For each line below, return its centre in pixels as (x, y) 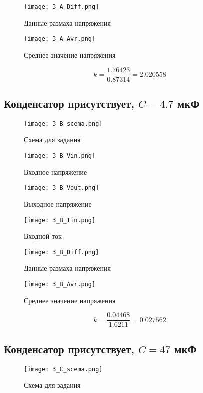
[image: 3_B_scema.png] (63, 124)
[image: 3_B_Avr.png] (60, 284)
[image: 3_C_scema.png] (63, 369)
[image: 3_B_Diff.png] (62, 252)
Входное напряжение (56, 172)
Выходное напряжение (58, 203)
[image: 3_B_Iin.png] (60, 220)
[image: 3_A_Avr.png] (60, 39)
